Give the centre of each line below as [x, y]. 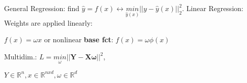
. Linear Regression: [213, 8]
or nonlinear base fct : [79, 39]
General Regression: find [42, 8]
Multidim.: [20, 57]
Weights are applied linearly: [48, 22]
